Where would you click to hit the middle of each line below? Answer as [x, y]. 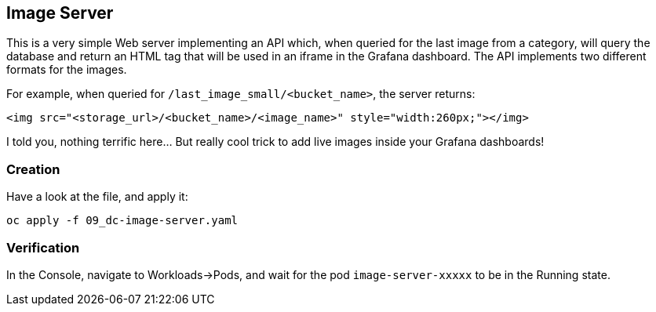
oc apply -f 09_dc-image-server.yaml [122, 221]
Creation [33, 169]
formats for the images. [67, 70]
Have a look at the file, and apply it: [97, 197]
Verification [43, 247]
